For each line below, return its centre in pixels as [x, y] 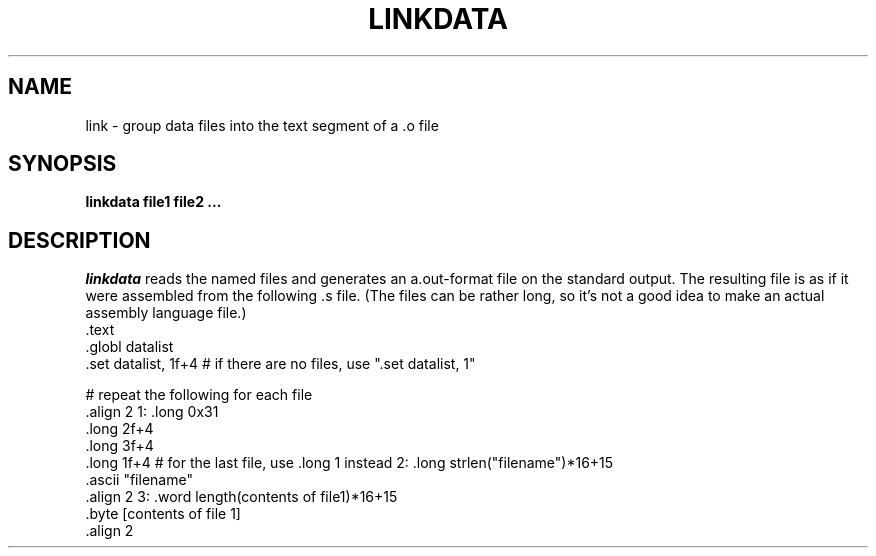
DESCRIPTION [79, 240]
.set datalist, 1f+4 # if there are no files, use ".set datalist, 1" [280, 364]
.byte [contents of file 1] [163, 514]
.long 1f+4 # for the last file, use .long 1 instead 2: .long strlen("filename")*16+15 [349, 463]
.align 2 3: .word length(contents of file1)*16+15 [241, 497]
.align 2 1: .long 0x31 [152, 412]
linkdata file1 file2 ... [153, 202]
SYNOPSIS [62, 164]
